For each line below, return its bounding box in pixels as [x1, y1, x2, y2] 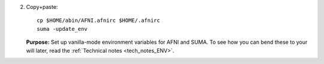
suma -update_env [37, 25, 88, 32]
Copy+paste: [26, 4, 58, 10]
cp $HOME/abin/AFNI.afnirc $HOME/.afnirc [37, 17, 160, 24]
